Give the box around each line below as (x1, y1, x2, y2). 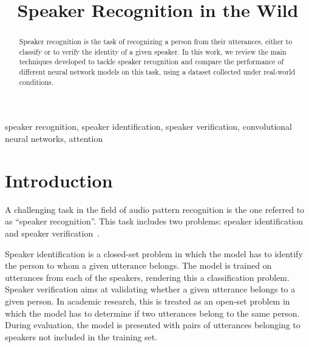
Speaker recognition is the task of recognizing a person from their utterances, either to (19, 36, 293, 47)
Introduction (5, 167, 113, 192)
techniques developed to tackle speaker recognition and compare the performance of (19, 56, 284, 67)
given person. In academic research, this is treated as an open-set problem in (5, 294, 290, 307)
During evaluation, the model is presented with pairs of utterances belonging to (5, 318, 301, 331)
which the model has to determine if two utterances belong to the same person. (5, 306, 300, 319)
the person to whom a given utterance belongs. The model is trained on (5, 259, 272, 272)
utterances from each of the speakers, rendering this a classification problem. (5, 271, 290, 283)
